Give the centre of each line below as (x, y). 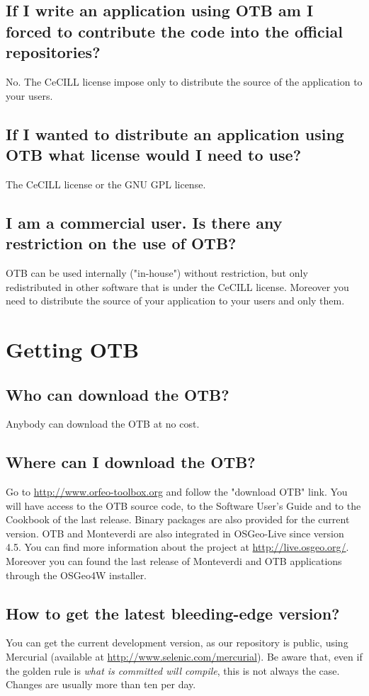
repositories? (53, 52)
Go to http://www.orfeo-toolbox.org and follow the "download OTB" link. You (177, 492)
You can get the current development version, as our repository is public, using (177, 643)
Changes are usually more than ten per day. (101, 684)
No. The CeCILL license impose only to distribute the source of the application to (184, 81)
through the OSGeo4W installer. (76, 575)
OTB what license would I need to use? (154, 154)
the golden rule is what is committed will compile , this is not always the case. (173, 670)
